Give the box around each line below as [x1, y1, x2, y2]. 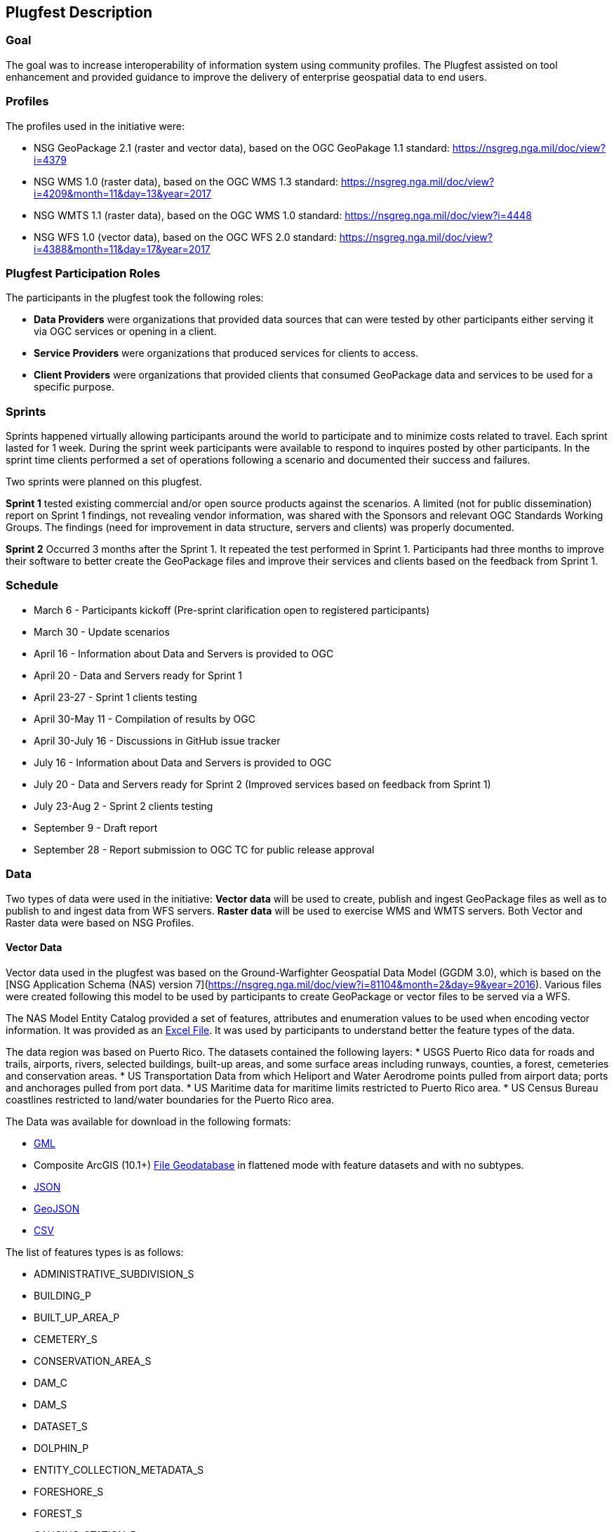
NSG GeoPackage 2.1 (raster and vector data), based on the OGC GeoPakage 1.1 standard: [34, 141, 450, 154]
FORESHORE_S [34, 1485, 104, 1498]
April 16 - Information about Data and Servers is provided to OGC [34, 647, 334, 660]
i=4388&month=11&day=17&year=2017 [34, 242, 211, 255]
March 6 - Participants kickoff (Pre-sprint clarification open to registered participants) [34, 603, 430, 616]
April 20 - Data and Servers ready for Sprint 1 [34, 669, 242, 681]
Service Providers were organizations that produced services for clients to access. [34, 347, 419, 360]
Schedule [6, 578, 58, 593]
